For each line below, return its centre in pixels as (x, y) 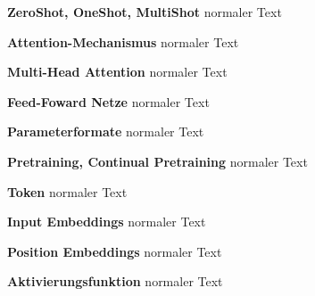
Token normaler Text (67, 191)
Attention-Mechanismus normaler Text (123, 41)
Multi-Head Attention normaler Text (117, 72)
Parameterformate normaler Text (106, 132)
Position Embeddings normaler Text (115, 251)
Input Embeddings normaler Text (107, 222)
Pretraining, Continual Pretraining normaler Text (157, 161)
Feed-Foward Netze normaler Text (108, 101)
